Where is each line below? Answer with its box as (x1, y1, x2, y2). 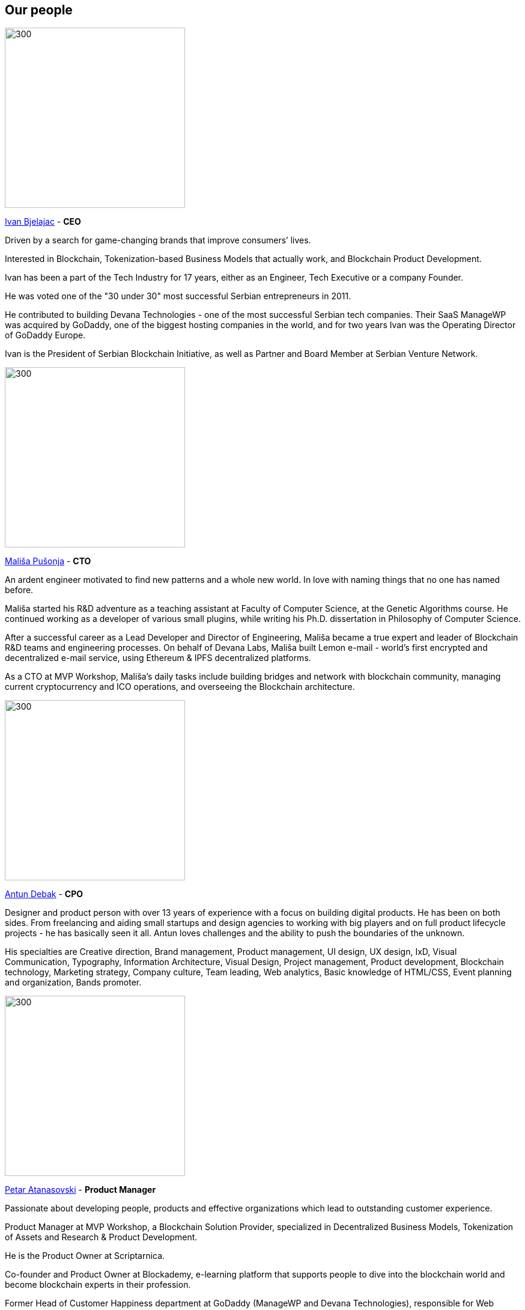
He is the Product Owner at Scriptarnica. (5, 1251, 165, 1261)
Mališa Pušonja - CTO (5, 556, 91, 567)
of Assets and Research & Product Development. (5, 1232, 198, 1243)
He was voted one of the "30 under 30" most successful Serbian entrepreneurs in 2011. (5, 291, 351, 302)
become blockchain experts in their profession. (5, 1279, 191, 1290)
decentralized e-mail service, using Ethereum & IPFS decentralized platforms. (5, 653, 311, 663)
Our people (5, 2, 73, 17)
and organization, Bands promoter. (5, 977, 142, 988)
